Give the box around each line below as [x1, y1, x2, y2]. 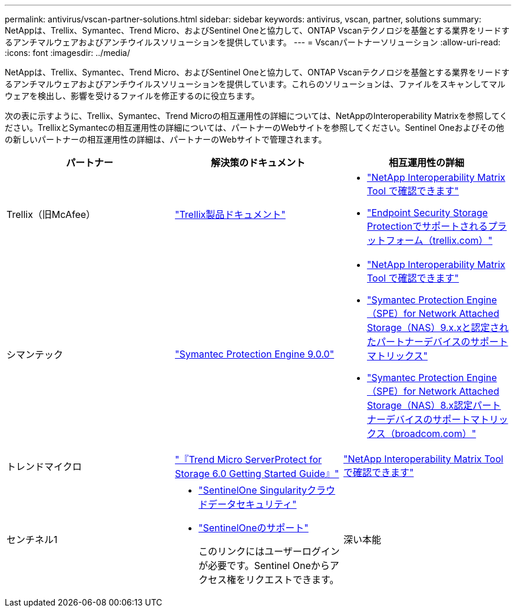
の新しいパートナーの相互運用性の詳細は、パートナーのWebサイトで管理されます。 [5, 134, 327, 144]
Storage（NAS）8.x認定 [366, 399, 473, 411]
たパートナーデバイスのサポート [366, 336, 508, 348]
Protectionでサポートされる [366, 220, 488, 232]
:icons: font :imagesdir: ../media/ [5, 48, 130, 58]
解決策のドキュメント [210, 157, 305, 168]
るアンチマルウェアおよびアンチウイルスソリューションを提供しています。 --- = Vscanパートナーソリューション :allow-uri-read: [5, 37, 501, 47]
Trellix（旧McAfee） [6, 209, 96, 220]
